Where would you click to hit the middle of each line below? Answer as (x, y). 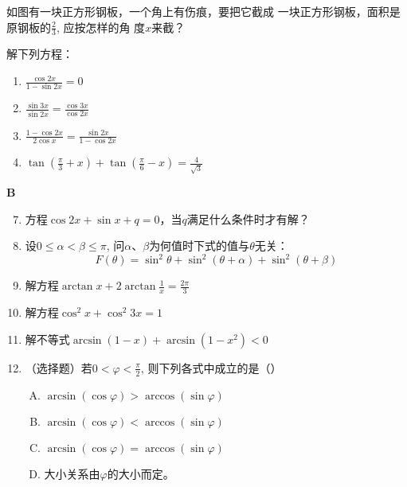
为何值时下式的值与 (200, 245)
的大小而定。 (141, 473)
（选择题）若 (59, 367)
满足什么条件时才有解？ (248, 218)
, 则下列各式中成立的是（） (211, 367)
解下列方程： (40, 54)
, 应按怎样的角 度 (101, 27)
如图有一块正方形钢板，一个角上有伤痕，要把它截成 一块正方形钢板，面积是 (203, 11)
